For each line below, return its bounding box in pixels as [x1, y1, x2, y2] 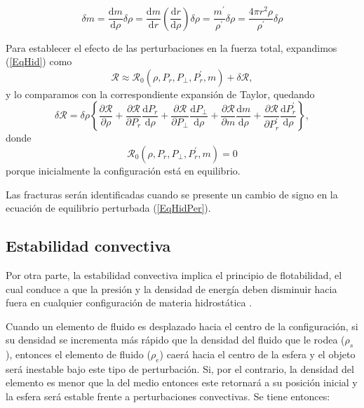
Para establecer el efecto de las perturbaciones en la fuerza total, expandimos [6, 40, 337, 55]
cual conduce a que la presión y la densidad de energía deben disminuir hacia [6, 281, 337, 296]
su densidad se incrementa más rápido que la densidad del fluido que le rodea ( [6, 332, 345, 347]
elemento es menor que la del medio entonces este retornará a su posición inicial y [6, 375, 358, 390]
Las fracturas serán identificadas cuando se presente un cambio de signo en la [6, 186, 338, 201]
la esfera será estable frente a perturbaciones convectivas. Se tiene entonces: [6, 389, 330, 404]
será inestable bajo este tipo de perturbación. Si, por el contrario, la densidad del [6, 361, 354, 376]
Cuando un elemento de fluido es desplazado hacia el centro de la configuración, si [6, 318, 358, 333]
